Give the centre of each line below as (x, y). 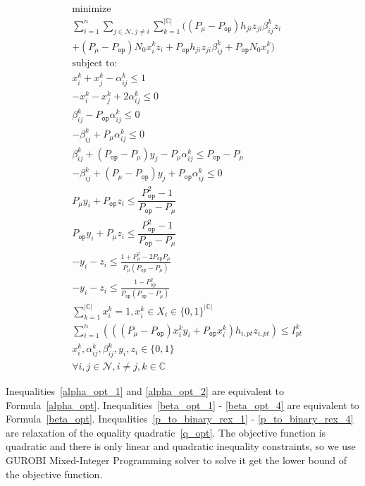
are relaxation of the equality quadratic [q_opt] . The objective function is (166, 432)
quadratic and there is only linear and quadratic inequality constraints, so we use (181, 446)
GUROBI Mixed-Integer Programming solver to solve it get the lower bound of (177, 460)
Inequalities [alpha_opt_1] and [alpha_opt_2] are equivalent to (145, 391)
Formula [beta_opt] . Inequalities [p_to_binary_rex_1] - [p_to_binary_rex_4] (180, 419)
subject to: (95, 64)
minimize (92, 10)
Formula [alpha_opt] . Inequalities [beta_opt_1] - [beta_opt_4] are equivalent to (182, 405)
